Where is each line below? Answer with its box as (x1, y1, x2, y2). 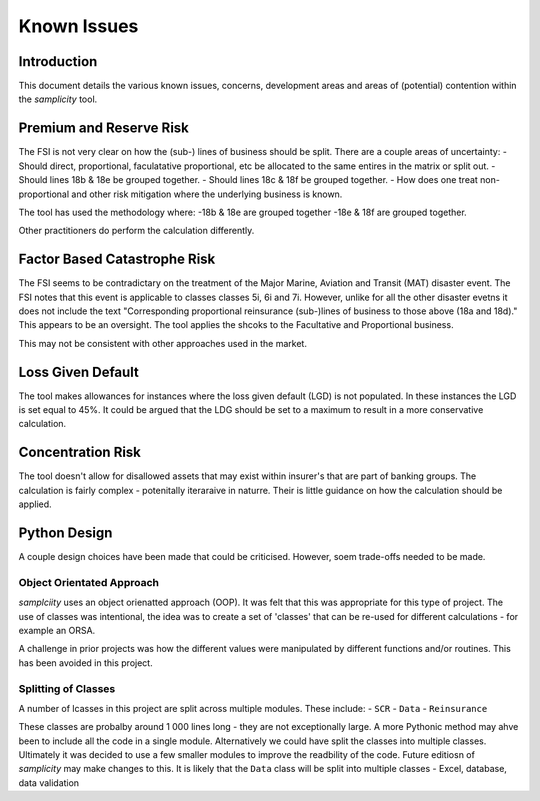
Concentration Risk (18, 444, 142, 461)
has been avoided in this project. (18, 656, 154, 669)
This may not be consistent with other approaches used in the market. (18, 337, 307, 349)
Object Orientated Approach (18, 575, 160, 589)
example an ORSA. (18, 624, 96, 636)
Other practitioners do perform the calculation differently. (18, 225, 255, 237)
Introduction (18, 53, 98, 70)
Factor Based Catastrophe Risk (18, 251, 216, 268)
